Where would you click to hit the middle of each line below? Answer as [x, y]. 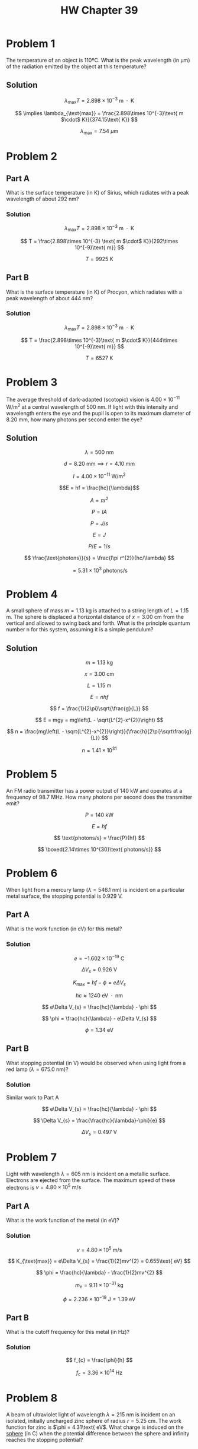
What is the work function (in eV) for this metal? [64, 929]
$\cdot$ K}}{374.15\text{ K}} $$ [99, 120]
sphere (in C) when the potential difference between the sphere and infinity [98, 1433]
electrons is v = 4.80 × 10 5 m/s [44, 1187]
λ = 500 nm [99, 452]
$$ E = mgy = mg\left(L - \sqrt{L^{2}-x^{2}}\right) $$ [99, 720]
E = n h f [99, 697]
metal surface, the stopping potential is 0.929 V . [64, 896]
